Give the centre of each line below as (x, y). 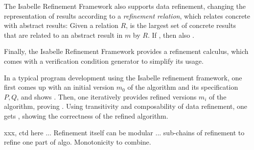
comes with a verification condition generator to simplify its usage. (104, 61)
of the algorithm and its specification (183, 87)
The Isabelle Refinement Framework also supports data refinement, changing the (125, 6)
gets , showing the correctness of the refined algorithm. (86, 115)
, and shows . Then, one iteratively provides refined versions (107, 96)
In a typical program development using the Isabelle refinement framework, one (123, 77)
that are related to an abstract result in (63, 35)
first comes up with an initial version (59, 87)
